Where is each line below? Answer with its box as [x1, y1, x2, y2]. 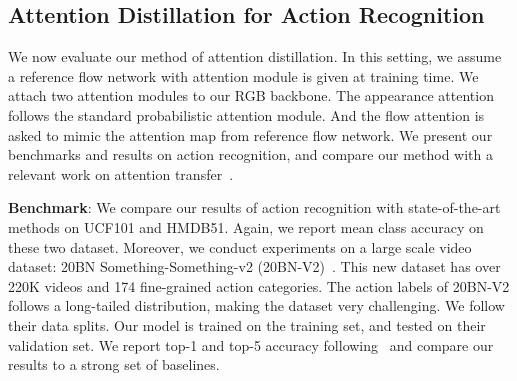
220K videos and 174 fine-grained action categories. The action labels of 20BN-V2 [8, 275, 510, 296]
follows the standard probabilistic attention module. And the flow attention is [8, 104, 485, 125]
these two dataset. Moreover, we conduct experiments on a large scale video [8, 236, 472, 257]
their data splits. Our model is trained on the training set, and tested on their [8, 314, 486, 335]
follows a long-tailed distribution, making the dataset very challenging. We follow [8, 295, 505, 316]
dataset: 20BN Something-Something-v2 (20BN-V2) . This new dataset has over [8, 256, 501, 277]
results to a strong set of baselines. [8, 354, 220, 375]
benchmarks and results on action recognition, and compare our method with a [8, 144, 494, 165]
